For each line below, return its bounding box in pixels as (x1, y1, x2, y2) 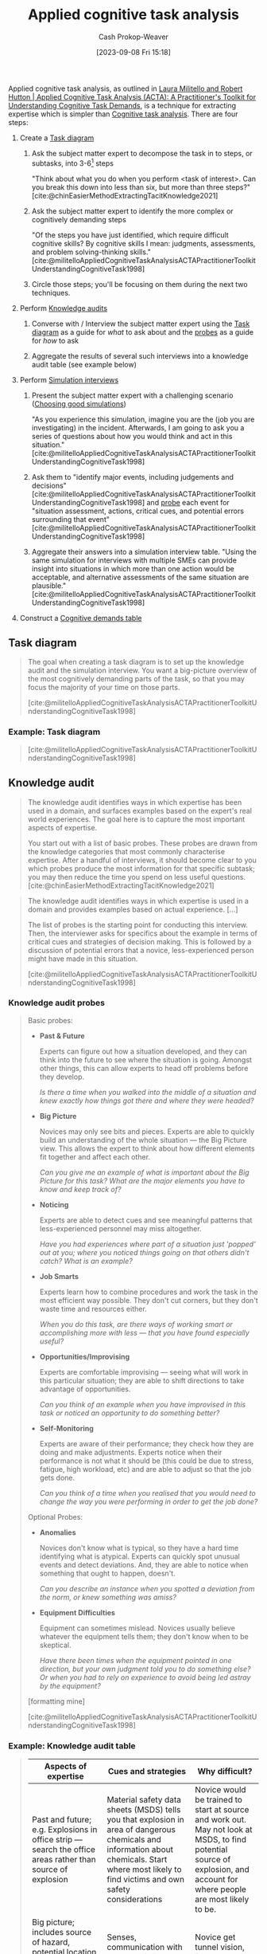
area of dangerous (106, 1824, 176, 1835)
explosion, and (194, 1864, 250, 1875)
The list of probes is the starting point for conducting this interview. (27, 920, 249, 929)
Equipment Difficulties (39, 1607, 115, 1617)
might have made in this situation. (27, 954, 138, 963)
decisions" (31, 481, 68, 490)
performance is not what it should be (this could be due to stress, (39, 1456, 254, 1465)
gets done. (39, 1473, 75, 1482)
